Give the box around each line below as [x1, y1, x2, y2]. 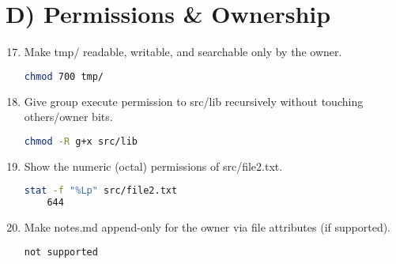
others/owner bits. [24, 108, 113, 125]
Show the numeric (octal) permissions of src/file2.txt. [24, 157, 283, 174]
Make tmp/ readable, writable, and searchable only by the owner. [24, 43, 342, 60]
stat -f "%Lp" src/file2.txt [24, 185, 178, 197]
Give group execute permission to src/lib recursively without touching [24, 92, 364, 109]
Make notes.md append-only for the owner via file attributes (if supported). [24, 219, 391, 235]
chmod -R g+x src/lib [24, 135, 138, 147]
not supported [24, 246, 98, 258]
